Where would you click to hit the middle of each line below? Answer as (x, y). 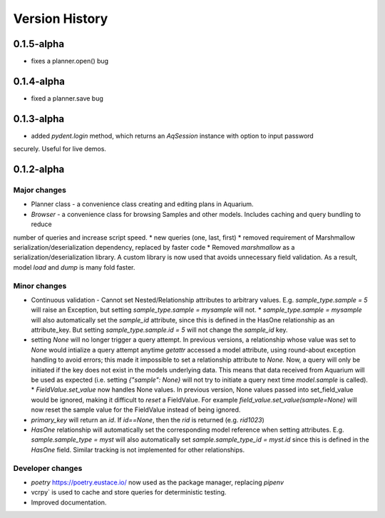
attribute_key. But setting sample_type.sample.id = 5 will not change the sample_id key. (159, 330)
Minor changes (40, 285)
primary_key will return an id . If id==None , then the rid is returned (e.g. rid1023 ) (148, 420)
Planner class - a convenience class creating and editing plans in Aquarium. (142, 204)
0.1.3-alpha (39, 119)
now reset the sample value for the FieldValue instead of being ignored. (136, 410)
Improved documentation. (69, 502)
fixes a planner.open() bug (70, 61)
